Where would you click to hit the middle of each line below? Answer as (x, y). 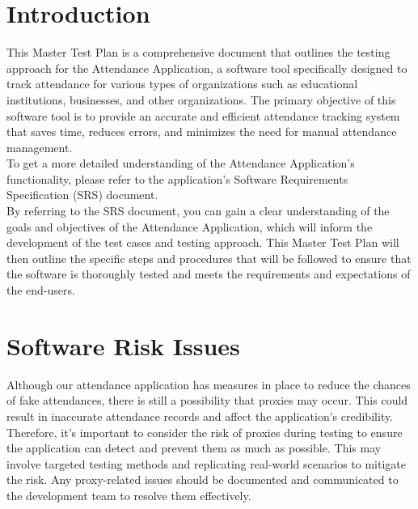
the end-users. (41, 290)
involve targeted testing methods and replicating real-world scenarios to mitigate (206, 463)
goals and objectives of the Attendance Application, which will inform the (190, 226)
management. (40, 147)
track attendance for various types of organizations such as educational (182, 84)
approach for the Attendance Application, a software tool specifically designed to (207, 68)
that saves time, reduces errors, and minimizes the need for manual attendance (202, 131)
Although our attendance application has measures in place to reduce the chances (209, 384)
